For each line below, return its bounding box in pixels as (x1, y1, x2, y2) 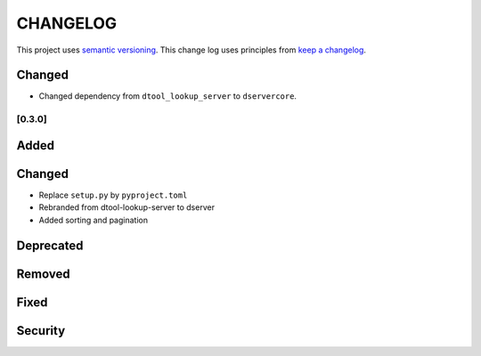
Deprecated (16, 238, 84, 253)
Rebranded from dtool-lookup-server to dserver (38, 202, 216, 213)
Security (16, 323, 66, 338)
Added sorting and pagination (38, 214, 149, 225)
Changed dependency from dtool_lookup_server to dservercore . (38, 91, 298, 101)
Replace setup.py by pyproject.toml (38, 190, 188, 200)
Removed (16, 266, 70, 281)
